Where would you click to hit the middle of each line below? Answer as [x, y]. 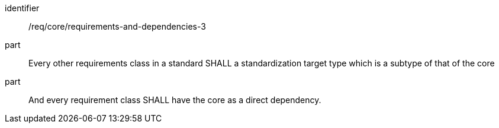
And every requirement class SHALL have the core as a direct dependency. [175, 100]
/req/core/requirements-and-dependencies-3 [117, 26]
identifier [22, 8]
